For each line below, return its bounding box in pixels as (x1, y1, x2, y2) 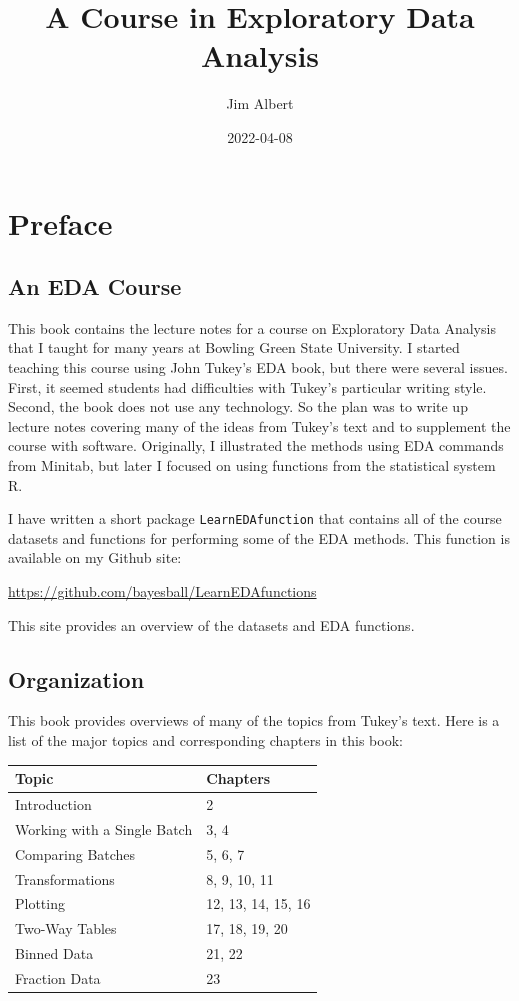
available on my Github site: (8, 547, 182, 568)
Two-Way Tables (15, 918, 117, 939)
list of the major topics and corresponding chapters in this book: (8, 730, 403, 751)
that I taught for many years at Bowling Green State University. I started (8, 337, 460, 358)
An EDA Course (8, 271, 182, 302)
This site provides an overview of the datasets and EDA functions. (8, 614, 415, 635)
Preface (8, 202, 113, 243)
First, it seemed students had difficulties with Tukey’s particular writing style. (8, 376, 487, 397)
